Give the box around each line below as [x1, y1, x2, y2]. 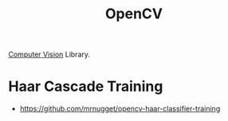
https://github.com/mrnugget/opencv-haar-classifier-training [19, 104, 221, 114]
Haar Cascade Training [8, 77, 163, 96]
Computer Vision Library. [8, 49, 90, 60]
